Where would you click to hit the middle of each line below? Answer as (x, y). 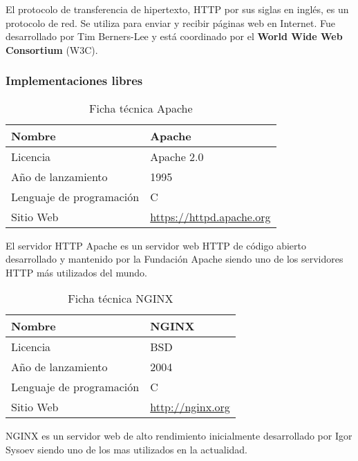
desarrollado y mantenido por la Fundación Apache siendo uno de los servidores (175, 259)
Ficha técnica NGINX (121, 299)
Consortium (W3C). (52, 49)
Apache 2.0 (177, 156)
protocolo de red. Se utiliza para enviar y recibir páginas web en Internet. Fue (170, 22)
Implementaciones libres (74, 81)
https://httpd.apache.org (210, 216)
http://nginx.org (190, 407)
